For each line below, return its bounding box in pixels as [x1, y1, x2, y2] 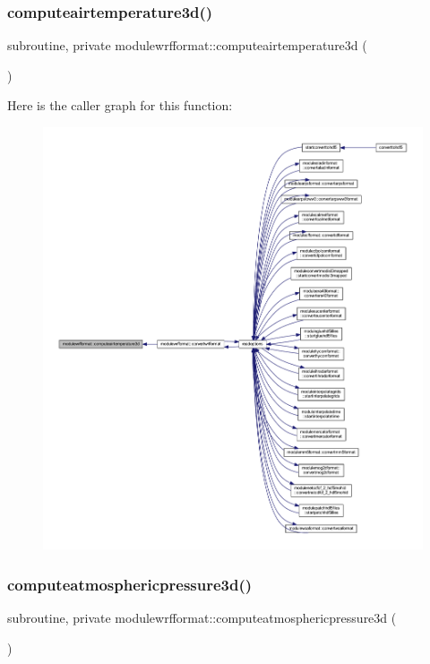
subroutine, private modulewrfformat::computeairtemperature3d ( [7, 36, 367, 55]
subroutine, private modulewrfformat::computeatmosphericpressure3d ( [7, 608, 397, 627]
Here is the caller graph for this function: [7, 96, 233, 115]
